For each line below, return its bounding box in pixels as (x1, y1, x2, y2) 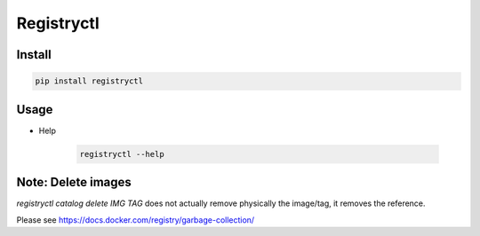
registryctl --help (79, 149, 164, 159)
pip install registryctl (35, 76, 144, 86)
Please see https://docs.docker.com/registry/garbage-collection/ (16, 214, 255, 225)
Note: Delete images (16, 175, 132, 190)
